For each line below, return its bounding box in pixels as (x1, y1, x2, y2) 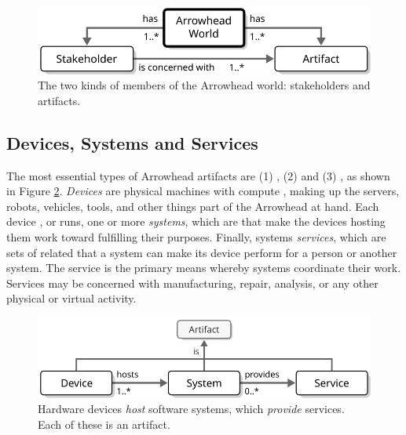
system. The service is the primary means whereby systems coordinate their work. (6, 259, 401, 276)
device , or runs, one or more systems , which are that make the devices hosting (6, 213, 386, 230)
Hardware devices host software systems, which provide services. (38, 401, 345, 417)
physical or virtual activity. (6, 290, 137, 306)
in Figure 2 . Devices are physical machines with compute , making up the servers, (6, 183, 400, 199)
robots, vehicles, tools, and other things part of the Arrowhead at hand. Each (6, 198, 379, 214)
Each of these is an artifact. (38, 415, 170, 432)
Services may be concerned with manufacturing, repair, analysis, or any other (6, 274, 379, 291)
